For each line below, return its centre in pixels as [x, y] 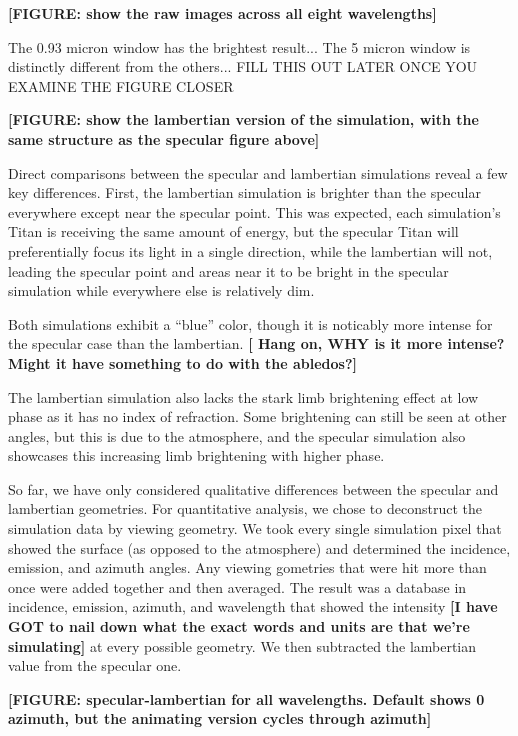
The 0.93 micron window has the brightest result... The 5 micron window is [239, 46]
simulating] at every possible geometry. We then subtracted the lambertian [242, 645]
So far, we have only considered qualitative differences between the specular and [253, 488]
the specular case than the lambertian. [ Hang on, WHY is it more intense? [256, 343]
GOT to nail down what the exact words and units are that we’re [239, 626]
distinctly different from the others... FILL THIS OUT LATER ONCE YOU [243, 66]
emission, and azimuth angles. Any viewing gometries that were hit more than [247, 567]
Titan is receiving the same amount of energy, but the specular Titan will [233, 231]
